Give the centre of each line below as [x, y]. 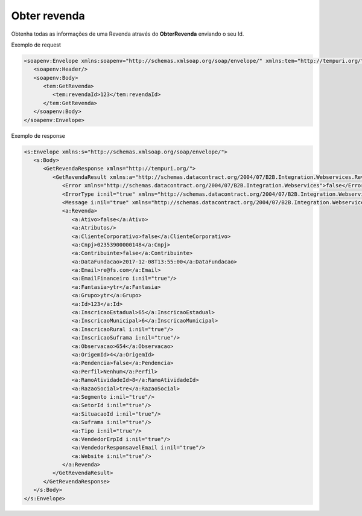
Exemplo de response [38, 135]
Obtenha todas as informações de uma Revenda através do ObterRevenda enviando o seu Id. [128, 34]
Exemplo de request [36, 45]
